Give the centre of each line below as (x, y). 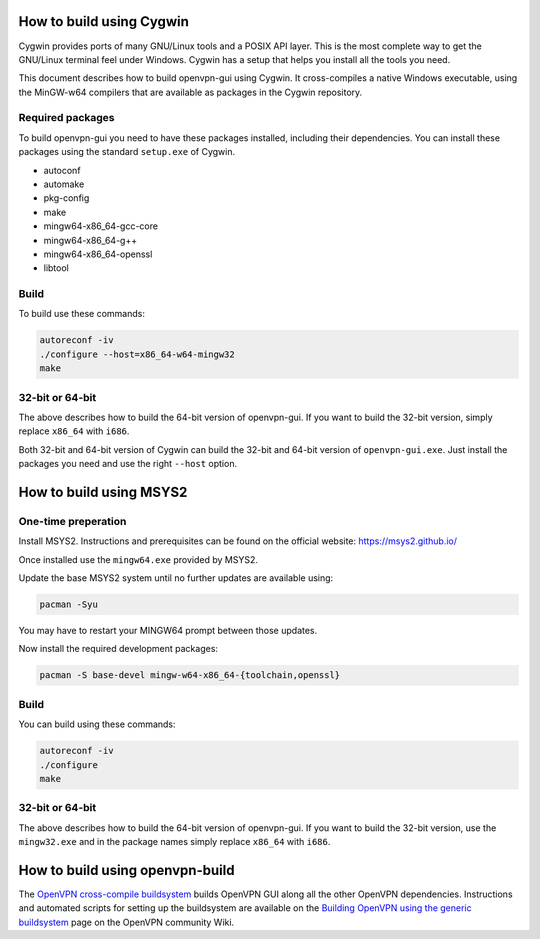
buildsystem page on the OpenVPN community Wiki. (126, 922)
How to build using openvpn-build (126, 870)
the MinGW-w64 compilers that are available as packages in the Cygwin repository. (190, 92)
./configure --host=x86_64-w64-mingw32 (137, 354)
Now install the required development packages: (118, 649)
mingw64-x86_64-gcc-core (101, 226)
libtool (56, 268)
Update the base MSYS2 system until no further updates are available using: (176, 578)
